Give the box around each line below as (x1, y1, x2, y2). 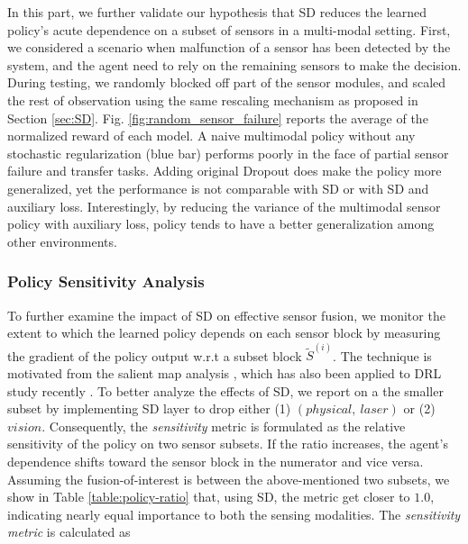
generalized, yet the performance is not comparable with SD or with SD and (7, 178, 429, 197)
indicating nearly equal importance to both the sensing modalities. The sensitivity (7, 504, 461, 523)
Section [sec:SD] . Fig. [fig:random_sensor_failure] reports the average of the (7, 108, 428, 127)
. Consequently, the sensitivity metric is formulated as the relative (41, 416, 406, 435)
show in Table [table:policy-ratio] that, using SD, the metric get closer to (7, 487, 410, 506)
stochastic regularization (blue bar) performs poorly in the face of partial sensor (7, 143, 449, 162)
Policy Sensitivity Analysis (7, 270, 205, 293)
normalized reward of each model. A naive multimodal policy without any (7, 126, 416, 145)
